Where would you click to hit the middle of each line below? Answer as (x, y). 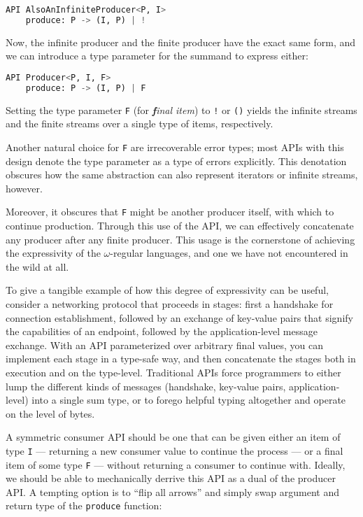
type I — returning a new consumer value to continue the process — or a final (175, 450)
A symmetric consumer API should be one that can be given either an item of (173, 437)
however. (24, 188)
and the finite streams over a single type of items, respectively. (140, 123)
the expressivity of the (53, 253)
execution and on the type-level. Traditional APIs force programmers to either (173, 372)
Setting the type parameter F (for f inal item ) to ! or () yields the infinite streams (181, 109)
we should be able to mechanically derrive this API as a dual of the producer (171, 478)
